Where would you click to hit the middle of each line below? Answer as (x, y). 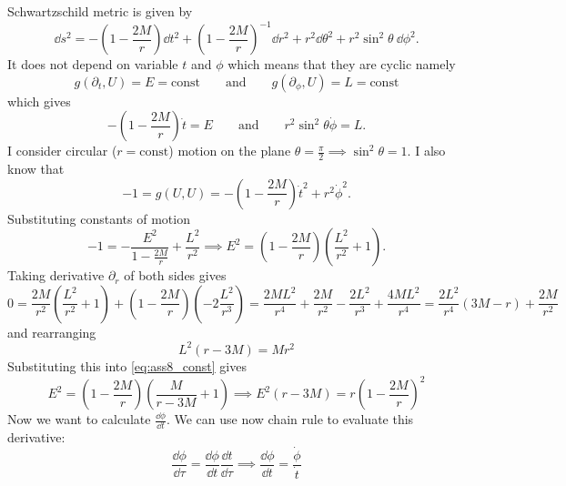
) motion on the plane (230, 151)
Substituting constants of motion (99, 218)
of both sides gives (175, 275)
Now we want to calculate (79, 419)
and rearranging (52, 332)
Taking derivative (56, 275)
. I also (426, 151)
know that (36, 169)
